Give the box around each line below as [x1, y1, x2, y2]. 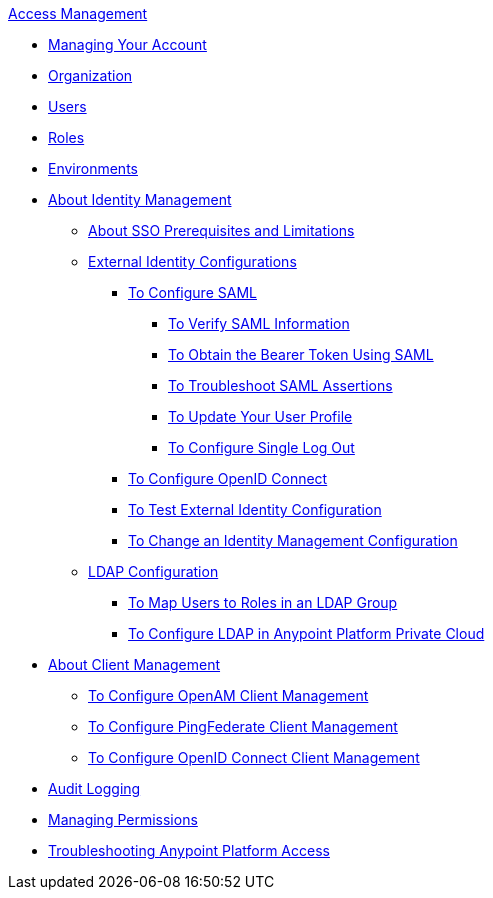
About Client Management [48, 656, 221, 673]
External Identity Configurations [88, 253, 297, 270]
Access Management [8, 5, 148, 22]
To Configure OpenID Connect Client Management [88, 749, 420, 766]
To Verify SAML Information [168, 315, 350, 332]
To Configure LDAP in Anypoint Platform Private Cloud [128, 625, 485, 642]
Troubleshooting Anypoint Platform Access [48, 842, 330, 859]
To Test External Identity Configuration [128, 501, 382, 518]
